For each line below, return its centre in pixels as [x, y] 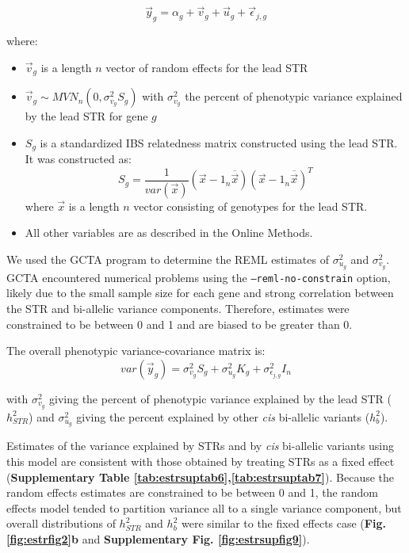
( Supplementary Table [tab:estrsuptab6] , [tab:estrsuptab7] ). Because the [201, 477]
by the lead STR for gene [86, 116]
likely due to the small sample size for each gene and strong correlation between [200, 293]
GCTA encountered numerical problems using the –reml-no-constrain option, [199, 277]
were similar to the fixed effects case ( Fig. [283, 523]
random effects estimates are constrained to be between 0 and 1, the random [193, 492]
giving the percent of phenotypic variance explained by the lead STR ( [220, 398]
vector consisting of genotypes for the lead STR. [250, 206]
